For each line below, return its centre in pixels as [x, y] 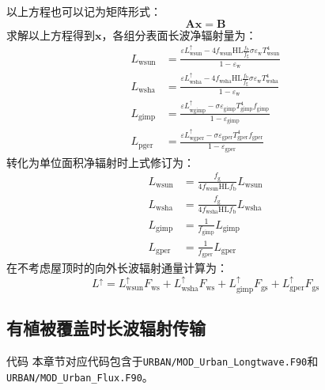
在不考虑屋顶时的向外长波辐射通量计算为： [117, 267]
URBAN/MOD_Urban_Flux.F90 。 [80, 376]
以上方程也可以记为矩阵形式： [84, 11]
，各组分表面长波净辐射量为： [179, 34]
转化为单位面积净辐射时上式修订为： [100, 162]
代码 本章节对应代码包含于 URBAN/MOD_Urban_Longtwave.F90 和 [162, 360]
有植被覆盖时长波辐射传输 [106, 328]
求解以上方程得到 [51, 34]
